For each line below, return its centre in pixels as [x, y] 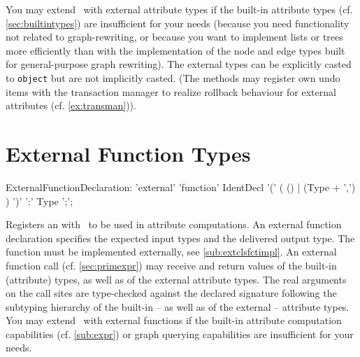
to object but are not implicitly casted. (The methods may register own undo [173, 77]
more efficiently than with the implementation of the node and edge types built [175, 50]
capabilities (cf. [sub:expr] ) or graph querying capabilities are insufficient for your [180, 334]
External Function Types [128, 153]
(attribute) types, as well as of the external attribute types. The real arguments [176, 279]
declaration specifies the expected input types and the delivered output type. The [180, 238]
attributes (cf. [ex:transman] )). [71, 105]
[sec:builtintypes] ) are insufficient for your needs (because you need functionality [178, 23]
